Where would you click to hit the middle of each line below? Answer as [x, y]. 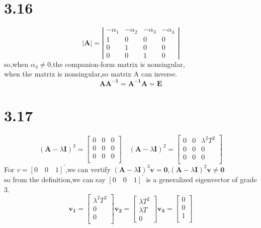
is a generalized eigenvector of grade [201, 179]
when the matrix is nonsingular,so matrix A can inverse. [91, 74]
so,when [16, 64]
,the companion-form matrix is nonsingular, [118, 64]
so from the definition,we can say [55, 179]
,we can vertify [88, 169]
